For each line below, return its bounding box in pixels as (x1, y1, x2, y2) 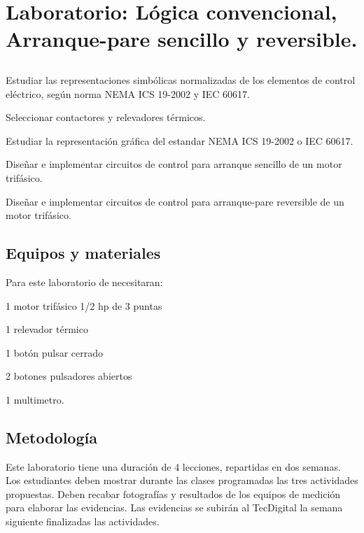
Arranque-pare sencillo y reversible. (6, 24, 358, 53)
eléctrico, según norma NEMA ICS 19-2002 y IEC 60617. (6, 86, 250, 101)
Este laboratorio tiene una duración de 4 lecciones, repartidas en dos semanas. (6, 459, 341, 474)
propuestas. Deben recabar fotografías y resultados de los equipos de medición (6, 486, 341, 501)
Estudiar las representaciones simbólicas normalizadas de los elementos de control (6, 72, 356, 87)
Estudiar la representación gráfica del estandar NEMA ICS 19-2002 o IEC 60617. (6, 133, 353, 148)
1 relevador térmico (6, 322, 88, 336)
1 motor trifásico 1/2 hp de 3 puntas (6, 298, 162, 313)
